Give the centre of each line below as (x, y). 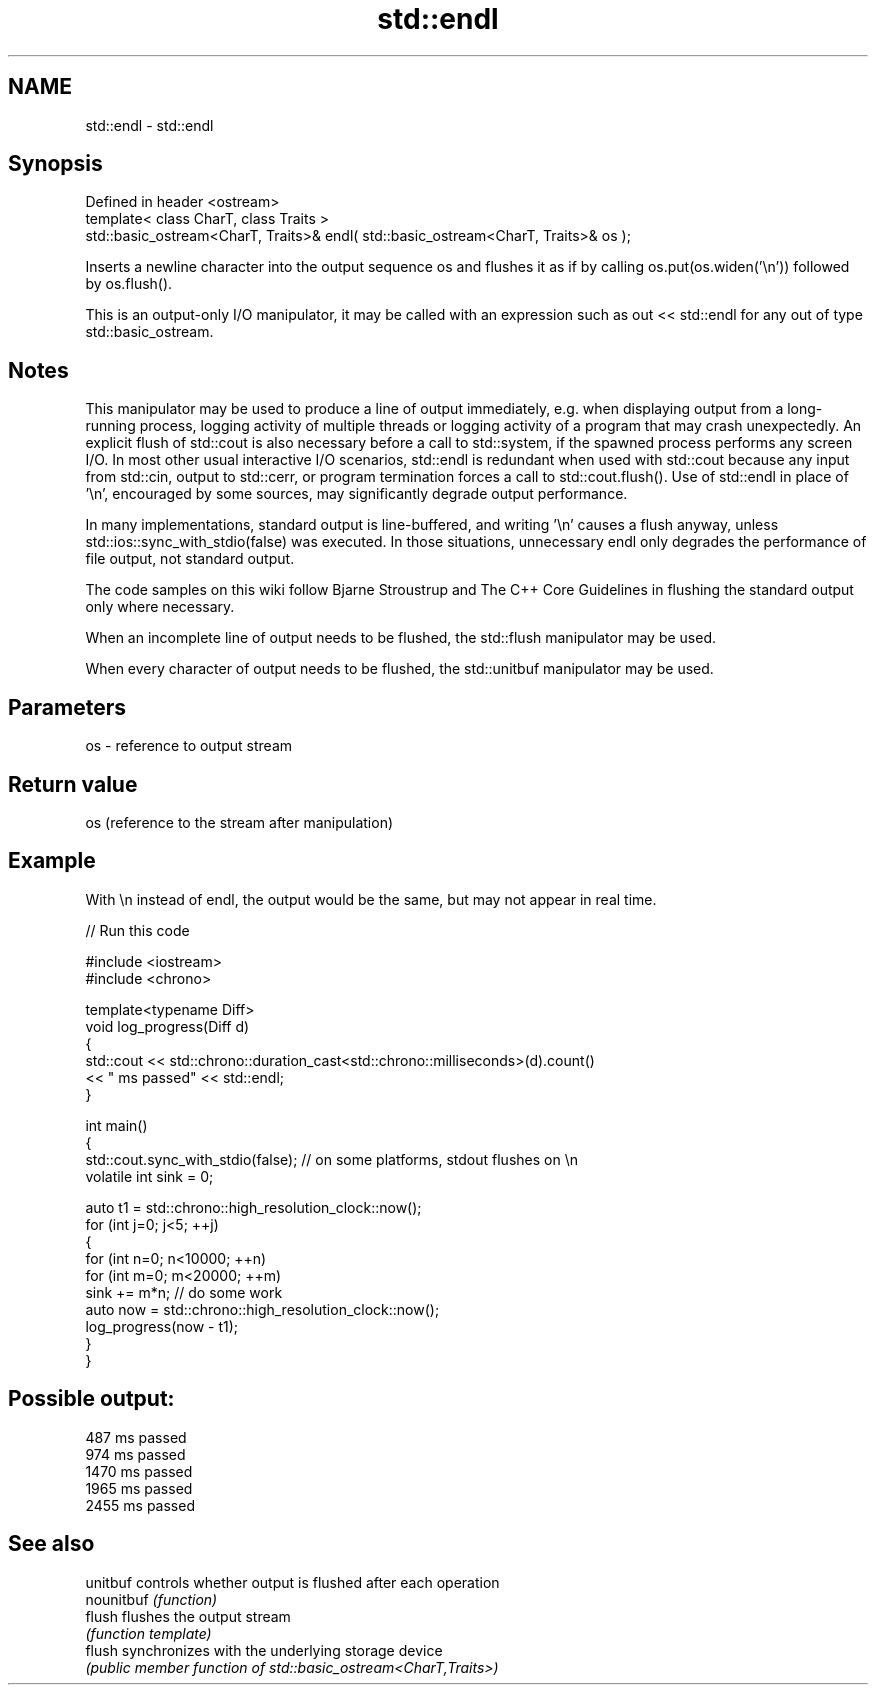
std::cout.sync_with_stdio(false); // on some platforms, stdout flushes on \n (331, 1159)
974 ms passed (135, 1454)
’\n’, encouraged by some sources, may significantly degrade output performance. (356, 494)
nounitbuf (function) (151, 1599)
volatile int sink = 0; (149, 1176)
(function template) (148, 1633)
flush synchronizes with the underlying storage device (264, 1650)
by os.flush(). (129, 284)
